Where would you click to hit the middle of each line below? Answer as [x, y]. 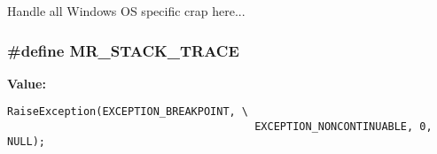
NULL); [26, 141]
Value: [27, 83]
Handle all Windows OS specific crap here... [126, 11]
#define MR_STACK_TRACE [123, 50]
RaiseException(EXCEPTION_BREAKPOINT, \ [128, 112]
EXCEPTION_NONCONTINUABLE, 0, [343, 127]
